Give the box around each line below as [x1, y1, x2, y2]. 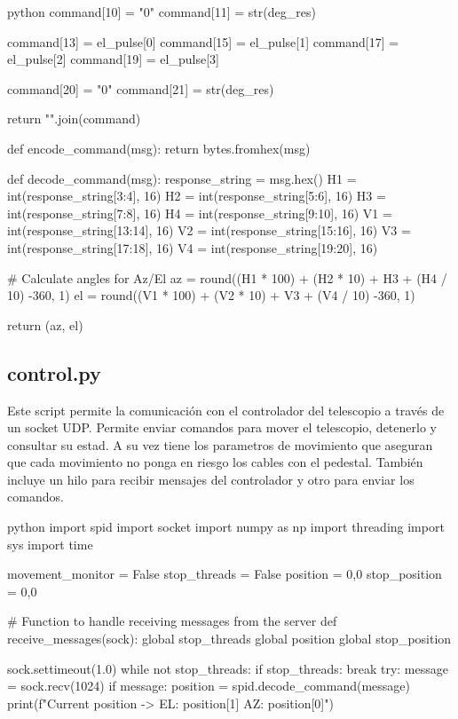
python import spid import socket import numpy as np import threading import [7, 518, 445, 536]
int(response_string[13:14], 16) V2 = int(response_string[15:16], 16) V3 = [7, 221, 411, 240]
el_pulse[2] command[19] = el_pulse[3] [7, 50, 219, 68]
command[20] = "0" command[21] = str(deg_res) [7, 79, 274, 98]
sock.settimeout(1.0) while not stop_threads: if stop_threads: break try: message [7, 659, 448, 677]
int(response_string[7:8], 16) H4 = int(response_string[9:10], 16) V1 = [7, 203, 392, 222]
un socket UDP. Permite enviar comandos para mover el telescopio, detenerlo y [7, 418, 437, 437]
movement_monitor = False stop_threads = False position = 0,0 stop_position [7, 565, 442, 583]
